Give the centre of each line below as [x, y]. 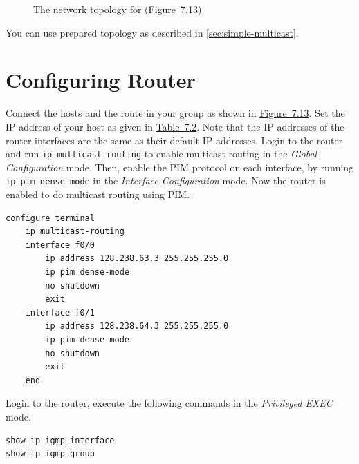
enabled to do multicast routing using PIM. [98, 194]
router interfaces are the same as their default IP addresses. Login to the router [174, 140]
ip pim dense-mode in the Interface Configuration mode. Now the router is [166, 181]
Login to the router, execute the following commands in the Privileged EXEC [169, 403]
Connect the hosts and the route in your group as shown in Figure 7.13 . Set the [175, 113]
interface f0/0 [60, 245]
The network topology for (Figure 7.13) [118, 9]
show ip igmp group [50, 454]
